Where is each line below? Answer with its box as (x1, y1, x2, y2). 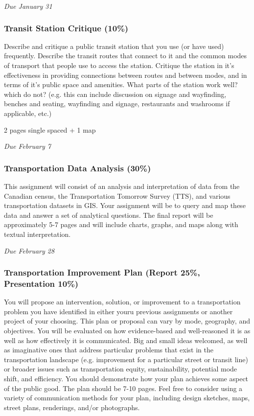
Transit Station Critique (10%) (4, 22, 129, 34)
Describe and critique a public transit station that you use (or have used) (4, 41, 224, 51)
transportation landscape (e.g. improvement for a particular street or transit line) (4, 354, 248, 364)
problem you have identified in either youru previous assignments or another (4, 306, 233, 316)
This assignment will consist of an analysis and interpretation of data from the (4, 181, 240, 191)
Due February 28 (4, 245, 55, 255)
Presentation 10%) (4, 277, 79, 289)
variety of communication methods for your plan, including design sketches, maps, (4, 393, 250, 403)
